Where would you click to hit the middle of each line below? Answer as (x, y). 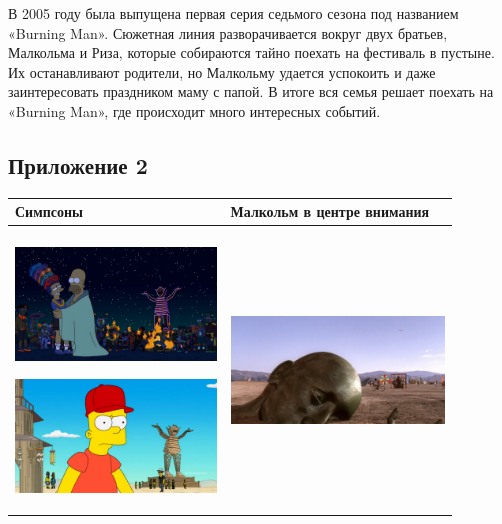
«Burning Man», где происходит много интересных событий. (194, 110)
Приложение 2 (78, 164)
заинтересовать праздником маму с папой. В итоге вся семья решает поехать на (251, 91)
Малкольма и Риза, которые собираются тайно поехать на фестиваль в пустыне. (251, 52)
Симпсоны (49, 211)
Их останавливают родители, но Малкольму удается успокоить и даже (222, 71)
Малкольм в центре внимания (330, 211)
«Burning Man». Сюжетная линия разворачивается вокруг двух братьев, (228, 32)
